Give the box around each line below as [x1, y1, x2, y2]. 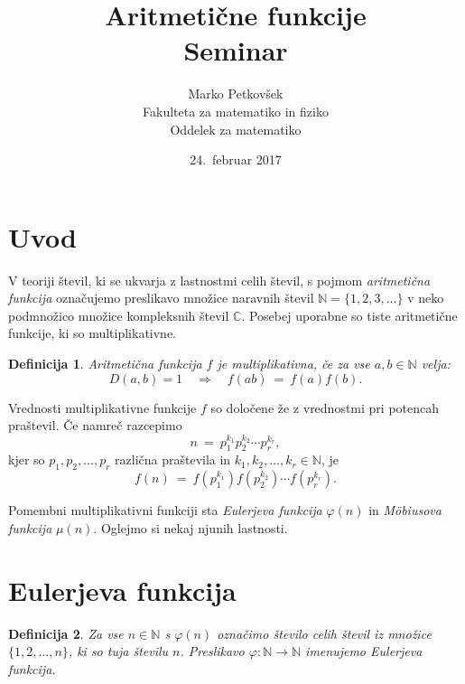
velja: [421, 354, 451, 372]
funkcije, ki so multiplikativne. [8, 323, 177, 342]
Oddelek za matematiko [170, 119, 302, 138]
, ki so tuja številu [68, 642, 169, 661]
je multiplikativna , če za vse [217, 354, 370, 372]
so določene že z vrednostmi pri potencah [210, 398, 440, 417]
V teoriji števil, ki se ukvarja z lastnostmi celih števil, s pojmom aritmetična [8, 270, 431, 289]
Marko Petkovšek [188, 84, 284, 103]
